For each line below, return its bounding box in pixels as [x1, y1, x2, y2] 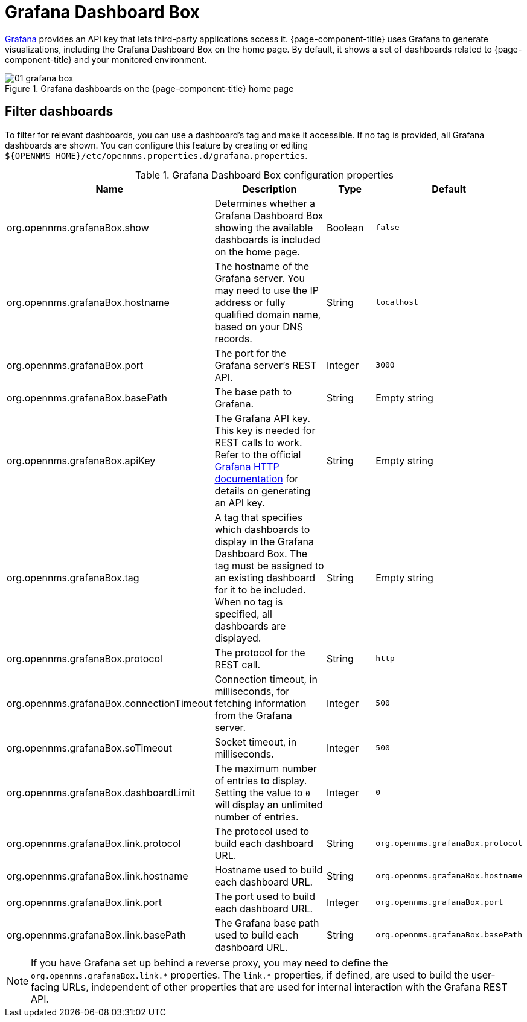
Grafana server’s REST [214, 359, 317, 371]
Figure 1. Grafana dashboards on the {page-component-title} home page [5, 83, 294, 94]
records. [214, 332, 252, 345]
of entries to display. [214, 774, 307, 787]
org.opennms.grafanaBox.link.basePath [7, 928, 186, 941]
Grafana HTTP [214, 460, 279, 473]
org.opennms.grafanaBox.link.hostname [7, 869, 188, 882]
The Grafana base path [214, 916, 319, 929]
